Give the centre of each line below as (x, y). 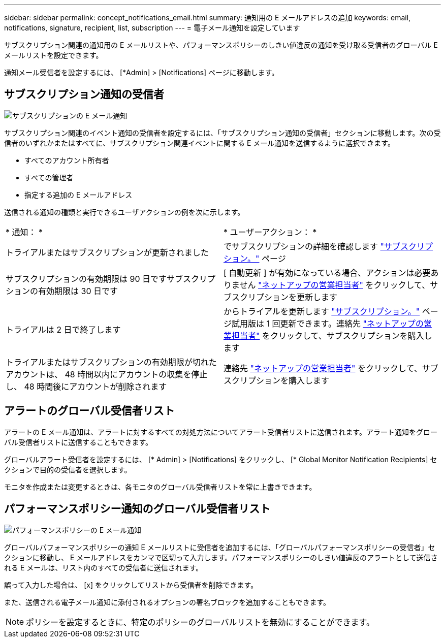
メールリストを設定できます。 (54, 55)
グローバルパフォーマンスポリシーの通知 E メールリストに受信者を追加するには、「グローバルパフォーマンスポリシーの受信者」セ (220, 547)
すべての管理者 (49, 177)
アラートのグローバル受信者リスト (89, 411)
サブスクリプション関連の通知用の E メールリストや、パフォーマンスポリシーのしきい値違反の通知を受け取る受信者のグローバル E (221, 45)
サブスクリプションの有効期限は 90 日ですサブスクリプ (111, 279)
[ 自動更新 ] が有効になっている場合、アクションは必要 (327, 272)
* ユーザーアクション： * (270, 232)
